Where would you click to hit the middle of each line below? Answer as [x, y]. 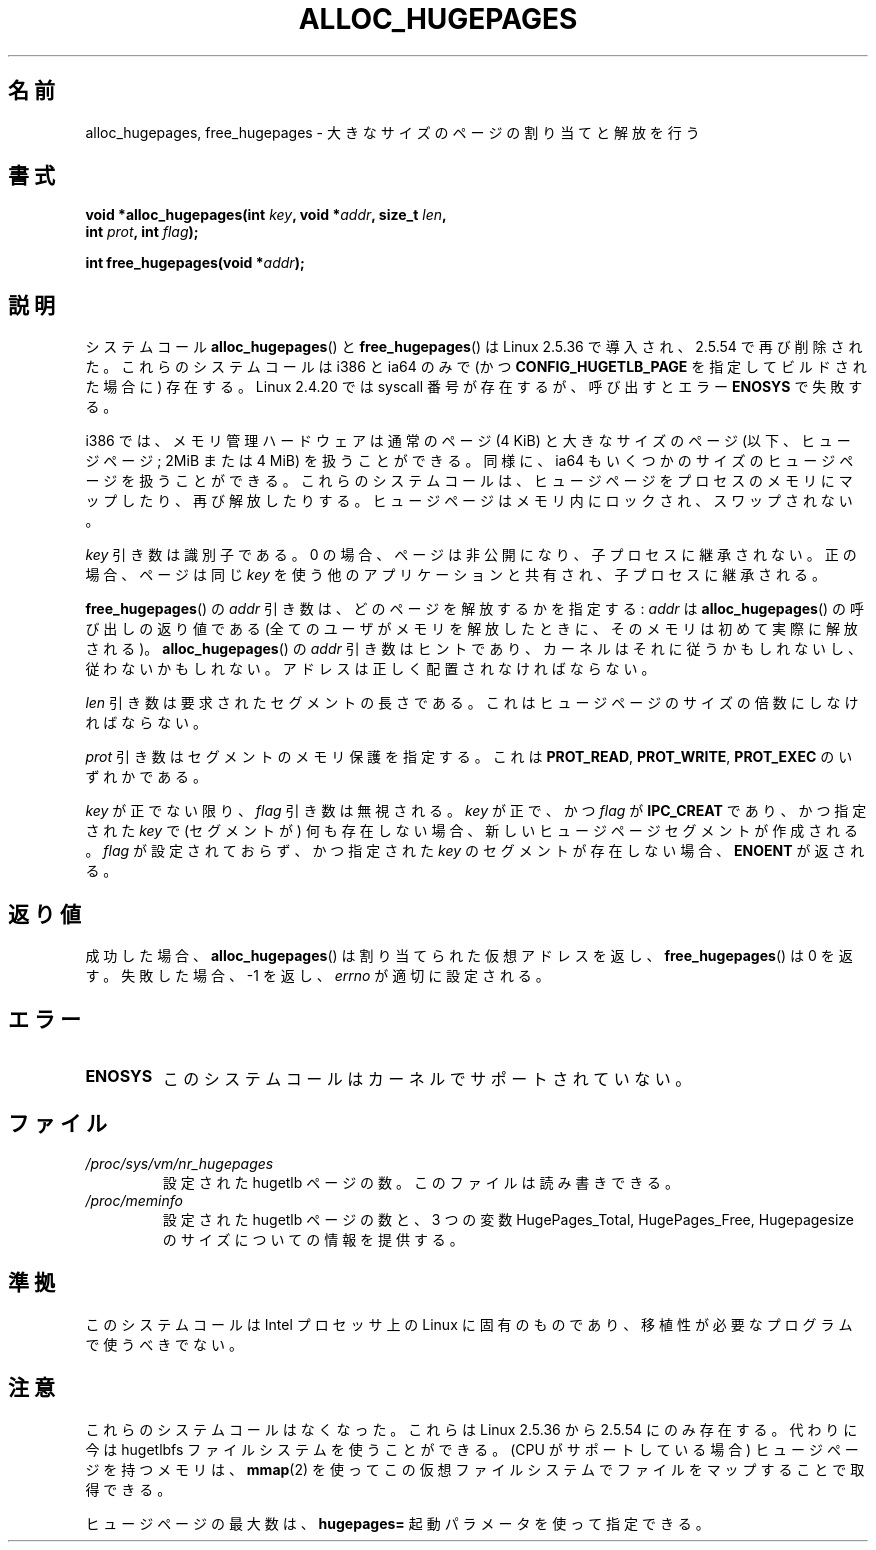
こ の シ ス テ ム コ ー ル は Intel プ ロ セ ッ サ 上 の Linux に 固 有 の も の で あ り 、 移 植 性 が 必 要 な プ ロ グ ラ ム [469, 1324]
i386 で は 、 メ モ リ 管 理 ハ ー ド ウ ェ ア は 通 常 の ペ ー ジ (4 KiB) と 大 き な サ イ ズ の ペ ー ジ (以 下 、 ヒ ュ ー [468, 441]
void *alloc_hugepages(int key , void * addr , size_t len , [266, 215]
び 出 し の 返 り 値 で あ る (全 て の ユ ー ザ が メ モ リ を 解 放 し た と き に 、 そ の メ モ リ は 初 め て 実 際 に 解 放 [471, 629]
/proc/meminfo [134, 1200]
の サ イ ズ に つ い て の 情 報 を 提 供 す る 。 [313, 1239]
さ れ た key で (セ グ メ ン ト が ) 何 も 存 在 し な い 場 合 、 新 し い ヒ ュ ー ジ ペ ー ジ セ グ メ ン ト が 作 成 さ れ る [472, 831]
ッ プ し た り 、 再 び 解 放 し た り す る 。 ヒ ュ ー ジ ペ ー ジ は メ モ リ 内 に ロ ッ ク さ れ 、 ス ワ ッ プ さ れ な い [469, 501]
